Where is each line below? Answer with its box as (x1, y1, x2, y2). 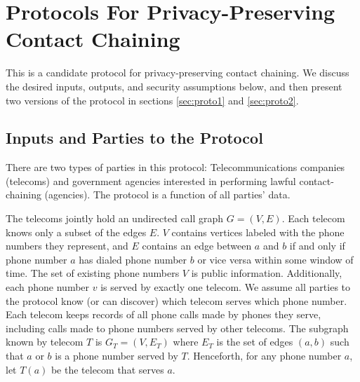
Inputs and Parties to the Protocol (6, 127, 263, 149)
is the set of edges (216, 334, 293, 349)
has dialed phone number (79, 252, 187, 266)
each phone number (6, 280, 90, 294)
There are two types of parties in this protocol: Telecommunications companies (6, 160, 345, 175)
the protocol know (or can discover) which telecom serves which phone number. (6, 293, 347, 308)
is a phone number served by (55, 348, 178, 363)
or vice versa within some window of (197, 252, 354, 266)
